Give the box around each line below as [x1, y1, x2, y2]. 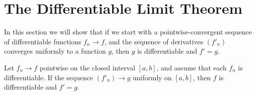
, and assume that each [156, 62, 227, 72]
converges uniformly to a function [4, 46, 106, 56]
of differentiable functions [4, 36, 81, 46]
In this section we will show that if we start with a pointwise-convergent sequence [4, 27, 252, 37]
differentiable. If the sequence [4, 72, 93, 82]
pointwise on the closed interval [39, 62, 135, 72]
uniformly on [132, 72, 172, 82]
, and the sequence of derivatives [104, 36, 203, 46]
